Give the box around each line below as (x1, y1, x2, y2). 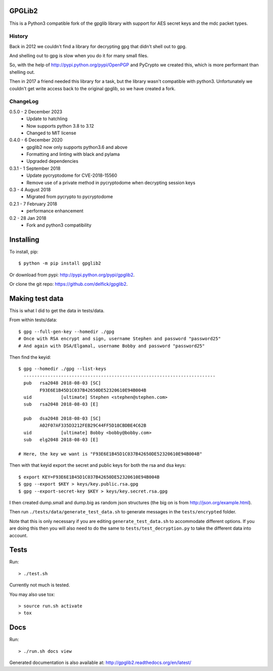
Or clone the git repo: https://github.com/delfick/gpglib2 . (9, 281, 128, 287)
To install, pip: (9, 248, 39, 254)
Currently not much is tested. (9, 582, 70, 588)
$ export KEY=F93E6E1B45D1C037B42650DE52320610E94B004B (18, 474, 160, 480)
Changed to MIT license (26, 130, 76, 136)
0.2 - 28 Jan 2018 (9, 215, 47, 221)
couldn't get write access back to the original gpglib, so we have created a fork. (9, 85, 176, 91)
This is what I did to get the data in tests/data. (9, 307, 105, 314)
